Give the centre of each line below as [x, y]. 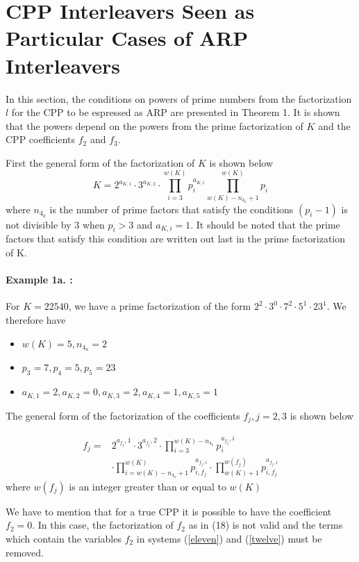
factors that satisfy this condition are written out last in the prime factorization [176, 239]
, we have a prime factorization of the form [160, 306]
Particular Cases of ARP [127, 38]
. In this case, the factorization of [103, 525]
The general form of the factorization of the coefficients [123, 415]
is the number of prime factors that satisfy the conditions [172, 209]
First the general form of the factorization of [100, 162]
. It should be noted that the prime [265, 224]
